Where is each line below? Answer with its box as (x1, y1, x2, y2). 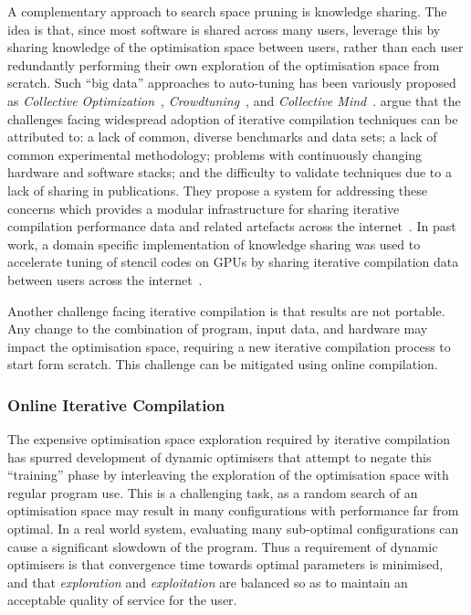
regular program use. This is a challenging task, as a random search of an (7, 482, 418, 502)
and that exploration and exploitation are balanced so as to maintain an (7, 572, 408, 591)
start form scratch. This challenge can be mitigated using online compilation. (7, 355, 438, 374)
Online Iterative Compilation (7, 393, 225, 416)
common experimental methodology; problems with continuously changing (7, 144, 423, 164)
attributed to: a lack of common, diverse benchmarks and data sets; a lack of (7, 127, 437, 146)
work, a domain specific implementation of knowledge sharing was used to (7, 234, 421, 253)
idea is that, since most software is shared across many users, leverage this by (7, 19, 441, 38)
